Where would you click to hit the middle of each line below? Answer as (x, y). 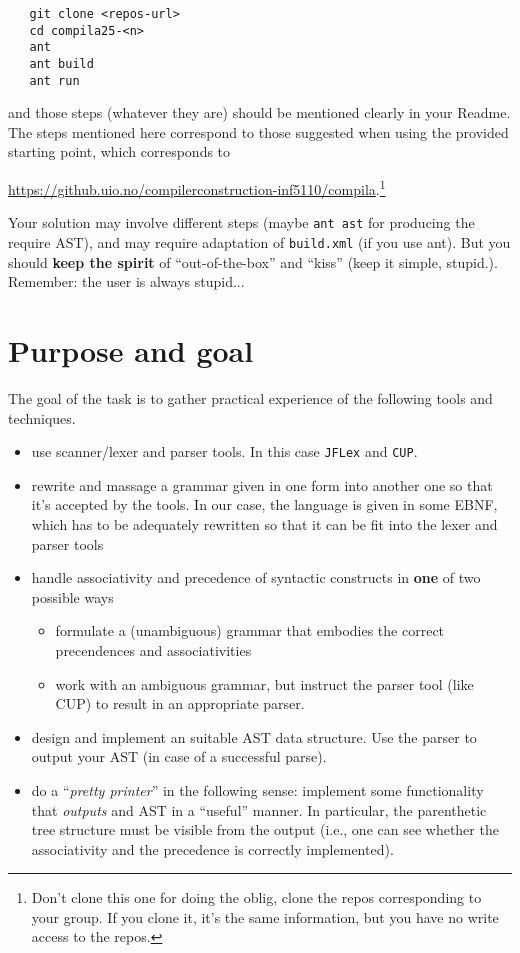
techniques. (42, 417)
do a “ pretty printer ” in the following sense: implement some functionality (257, 789)
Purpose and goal (131, 350)
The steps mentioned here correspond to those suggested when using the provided (258, 131)
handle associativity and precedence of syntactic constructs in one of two (256, 577)
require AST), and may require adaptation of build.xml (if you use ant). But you (259, 241)
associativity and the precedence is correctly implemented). (212, 848)
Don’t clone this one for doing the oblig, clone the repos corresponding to (256, 897)
